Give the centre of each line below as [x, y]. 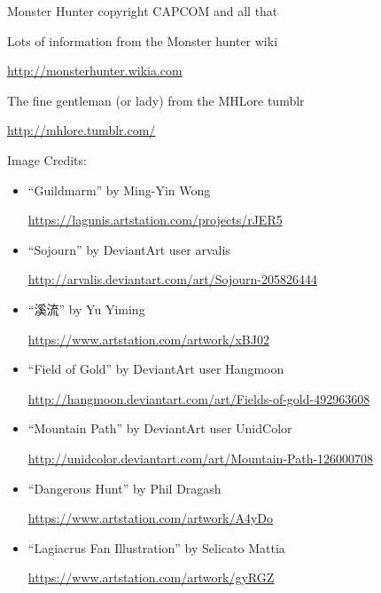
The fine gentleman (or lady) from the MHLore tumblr [156, 100]
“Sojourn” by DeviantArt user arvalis [129, 249]
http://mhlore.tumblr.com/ [82, 130]
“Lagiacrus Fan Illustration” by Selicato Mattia [156, 547]
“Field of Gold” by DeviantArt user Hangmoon [156, 369]
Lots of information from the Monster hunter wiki [143, 40]
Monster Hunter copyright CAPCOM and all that [143, 11]
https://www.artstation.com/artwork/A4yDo [151, 518]
